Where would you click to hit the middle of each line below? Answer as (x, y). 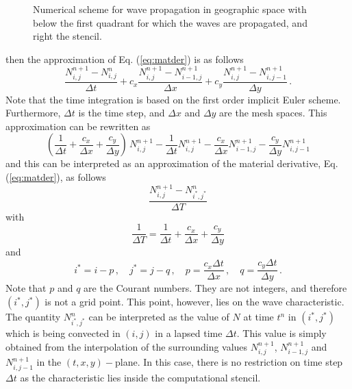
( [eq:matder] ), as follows (56, 177)
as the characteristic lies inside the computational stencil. (140, 377)
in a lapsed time (189, 333)
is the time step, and (122, 113)
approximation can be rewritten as (78, 126)
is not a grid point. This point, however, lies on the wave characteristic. (194, 302)
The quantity (33, 317)
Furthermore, (33, 113)
